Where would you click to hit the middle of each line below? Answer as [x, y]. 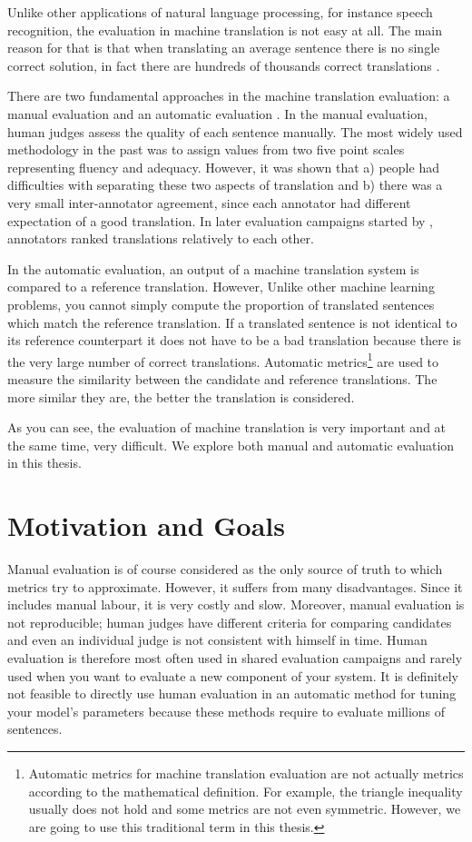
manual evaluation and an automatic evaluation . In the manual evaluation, [217, 113]
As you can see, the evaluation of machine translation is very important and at [227, 427]
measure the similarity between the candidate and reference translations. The [222, 378]
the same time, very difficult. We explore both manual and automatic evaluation [231, 445]
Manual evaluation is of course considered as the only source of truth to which [225, 569]
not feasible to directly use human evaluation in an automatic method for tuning [232, 693]
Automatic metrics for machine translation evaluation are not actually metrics [246, 773]
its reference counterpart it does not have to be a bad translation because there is [234, 340]
